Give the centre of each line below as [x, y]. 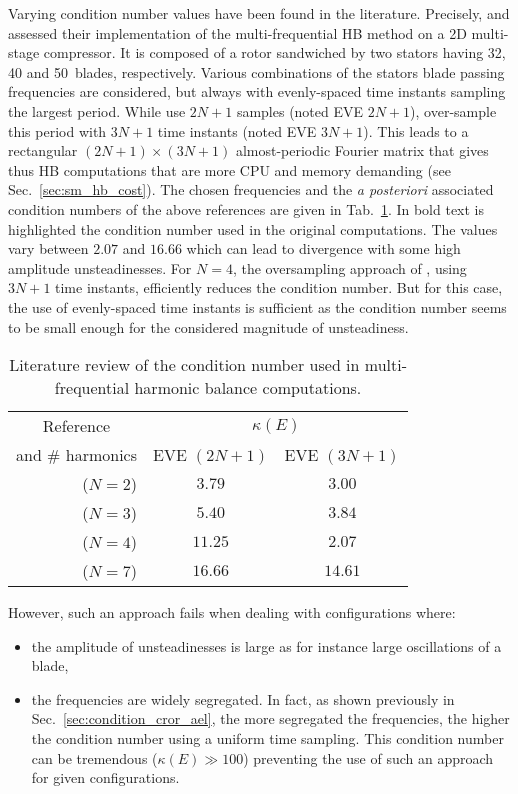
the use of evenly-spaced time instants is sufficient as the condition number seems [257, 306]
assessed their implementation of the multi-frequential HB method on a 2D [237, 32]
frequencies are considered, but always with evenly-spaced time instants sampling [257, 91]
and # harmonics [77, 455]
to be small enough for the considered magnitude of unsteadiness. [208, 326]
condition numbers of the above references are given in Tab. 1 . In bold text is [246, 208]
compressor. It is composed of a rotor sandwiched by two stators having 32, [274, 52]
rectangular [43, 150]
